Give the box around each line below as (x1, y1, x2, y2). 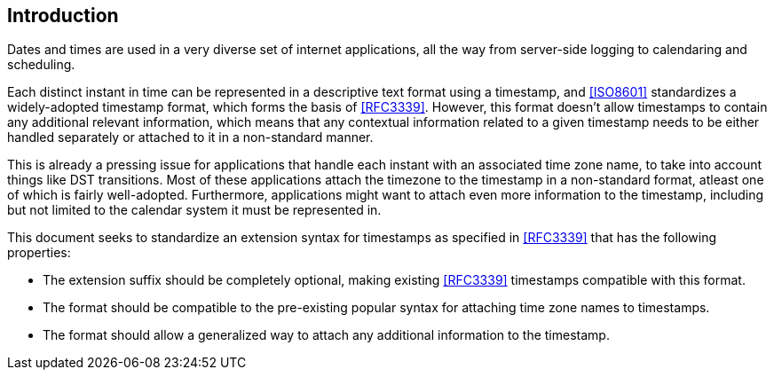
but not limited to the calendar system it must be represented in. (7, 202, 382, 218)
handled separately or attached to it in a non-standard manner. (7, 130, 374, 145)
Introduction (7, 4, 119, 27)
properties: (7, 245, 71, 261)
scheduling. (7, 57, 75, 73)
